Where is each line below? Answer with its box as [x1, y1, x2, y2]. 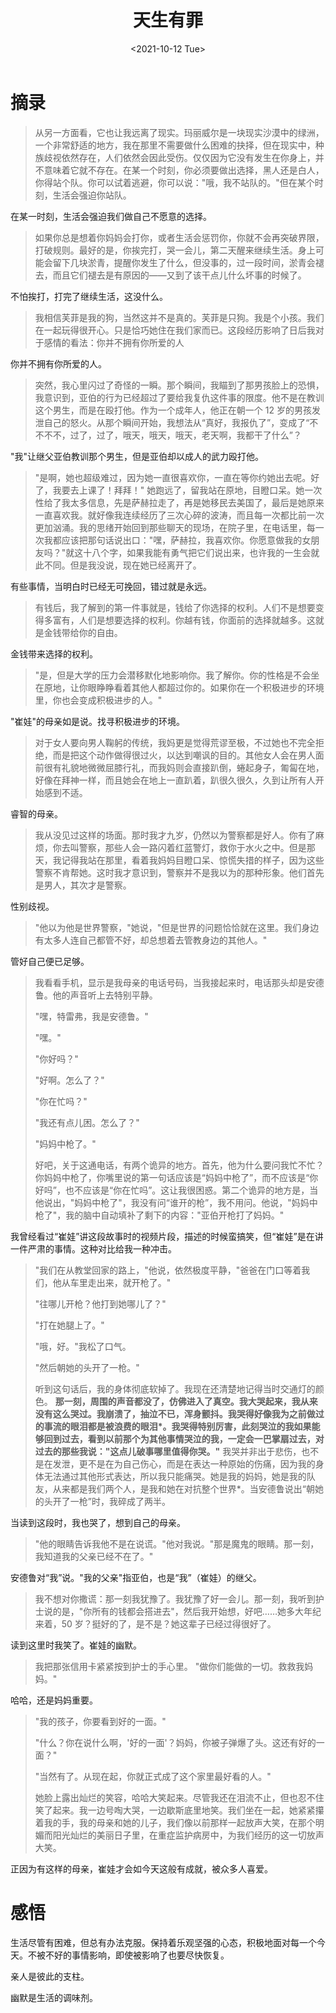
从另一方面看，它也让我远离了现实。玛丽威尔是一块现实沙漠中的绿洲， [34, 126, 325, 138]
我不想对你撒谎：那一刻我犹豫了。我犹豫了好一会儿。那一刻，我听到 [34, 1592, 316, 1605]
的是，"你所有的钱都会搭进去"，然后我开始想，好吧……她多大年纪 [52, 1605, 322, 1617]
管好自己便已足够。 [10, 955, 90, 967]
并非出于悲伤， [239, 1445, 302, 1457]
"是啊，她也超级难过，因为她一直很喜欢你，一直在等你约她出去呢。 [34, 471, 312, 483]
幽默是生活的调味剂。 [10, 1991, 98, 2003]
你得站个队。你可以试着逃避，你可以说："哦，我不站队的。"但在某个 [34, 176, 315, 188]
